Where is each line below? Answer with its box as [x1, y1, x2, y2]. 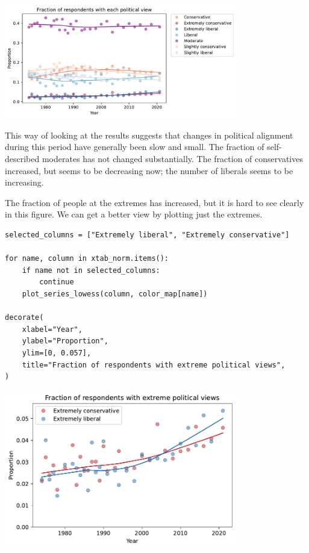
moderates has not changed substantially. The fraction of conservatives [42, 152, 303, 165]
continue [39, 278, 74, 287]
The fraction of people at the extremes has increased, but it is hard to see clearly [5, 196, 304, 208]
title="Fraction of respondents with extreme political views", [22, 360, 286, 369]
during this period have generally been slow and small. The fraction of [5, 140, 264, 153]
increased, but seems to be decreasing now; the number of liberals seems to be [5, 164, 293, 177]
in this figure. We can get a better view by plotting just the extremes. [5, 208, 263, 220]
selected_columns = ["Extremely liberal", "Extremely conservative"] [5, 231, 290, 239]
